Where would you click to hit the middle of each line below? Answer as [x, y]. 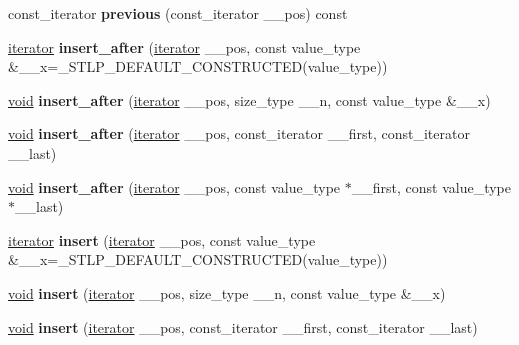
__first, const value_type [431, 186]
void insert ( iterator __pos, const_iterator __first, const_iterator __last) [243, 326]
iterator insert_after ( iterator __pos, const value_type [184, 46]
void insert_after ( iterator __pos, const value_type [174, 186]
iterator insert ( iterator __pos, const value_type [162, 239]
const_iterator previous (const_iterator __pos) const [178, 13]
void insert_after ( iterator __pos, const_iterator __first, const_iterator [239, 133]
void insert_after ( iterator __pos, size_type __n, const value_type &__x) [249, 99]
